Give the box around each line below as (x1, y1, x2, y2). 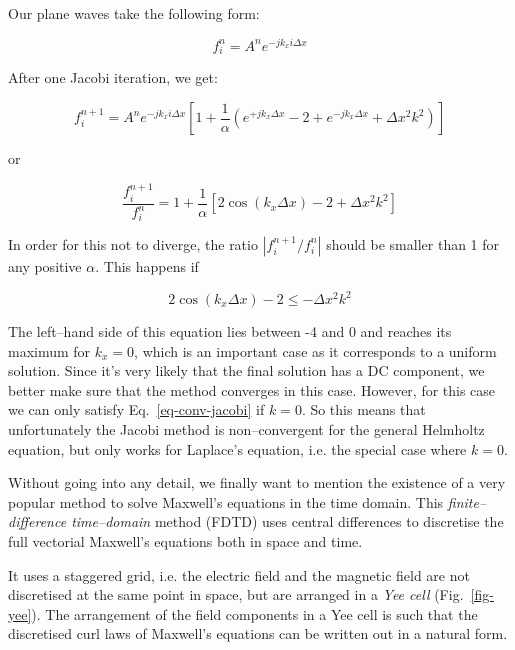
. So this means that (301, 399, 426, 420)
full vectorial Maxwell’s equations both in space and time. (8, 530, 363, 551)
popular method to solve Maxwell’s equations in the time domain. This (8, 491, 444, 512)
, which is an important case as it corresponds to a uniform (134, 340, 497, 361)
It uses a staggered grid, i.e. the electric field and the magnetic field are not (8, 564, 470, 585)
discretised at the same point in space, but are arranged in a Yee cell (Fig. (8, 584, 464, 605)
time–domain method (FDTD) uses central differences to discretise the (71, 511, 504, 532)
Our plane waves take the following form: (8, 3, 260, 23)
